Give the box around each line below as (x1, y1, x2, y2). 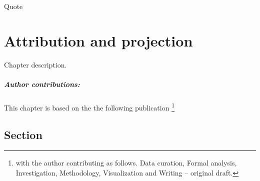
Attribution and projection (4, 30, 193, 50)
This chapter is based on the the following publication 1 (4, 100, 174, 112)
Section (4, 126, 42, 142)
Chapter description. (4, 59, 67, 69)
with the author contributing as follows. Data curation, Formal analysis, (15, 157, 237, 168)
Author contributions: (4, 78, 80, 89)
